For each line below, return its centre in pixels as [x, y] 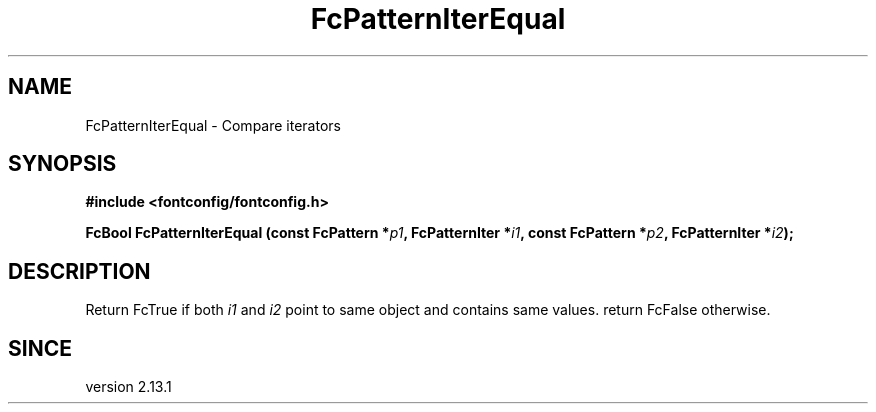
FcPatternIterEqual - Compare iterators [213, 125]
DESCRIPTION [79, 271]
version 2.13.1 [128, 387]
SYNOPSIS [62, 164]
